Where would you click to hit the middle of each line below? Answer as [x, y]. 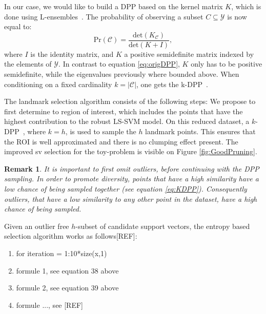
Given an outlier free [37, 226]
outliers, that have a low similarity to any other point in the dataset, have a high [131, 198]
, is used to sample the [101, 131]
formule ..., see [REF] [49, 305]
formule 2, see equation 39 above [67, 288]
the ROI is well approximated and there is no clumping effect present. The [121, 141]
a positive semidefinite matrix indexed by [189, 54]
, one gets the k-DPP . [172, 84]
